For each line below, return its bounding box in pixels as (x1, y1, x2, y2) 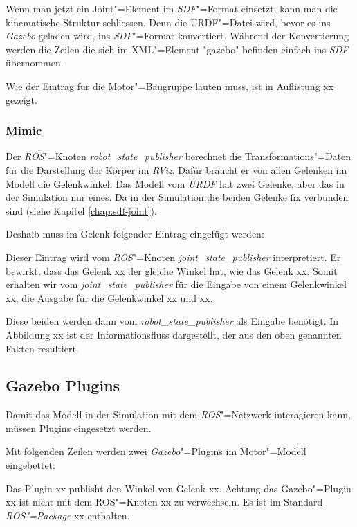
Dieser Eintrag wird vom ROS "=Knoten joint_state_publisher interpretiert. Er (6, 249, 341, 264)
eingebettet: (6, 458, 55, 472)
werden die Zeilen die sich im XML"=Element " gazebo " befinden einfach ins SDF (6, 42, 349, 56)
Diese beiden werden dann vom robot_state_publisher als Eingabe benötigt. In (6, 314, 339, 328)
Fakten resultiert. (6, 341, 79, 355)
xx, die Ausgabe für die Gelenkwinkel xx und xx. (6, 290, 213, 305)
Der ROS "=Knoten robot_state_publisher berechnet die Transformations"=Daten (6, 149, 351, 163)
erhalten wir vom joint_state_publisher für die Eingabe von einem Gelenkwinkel (6, 277, 347, 292)
